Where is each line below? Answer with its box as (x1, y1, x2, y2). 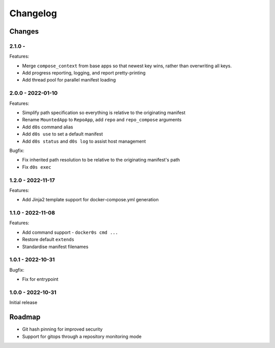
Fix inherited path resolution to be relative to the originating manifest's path (22, 157, 180, 163)
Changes (9, 27, 39, 36)
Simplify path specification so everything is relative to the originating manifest (22, 110, 186, 116)
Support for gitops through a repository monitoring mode (22, 333, 142, 339)
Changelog (9, 8, 57, 19)
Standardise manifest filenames (22, 244, 89, 250)
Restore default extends (22, 236, 75, 243)
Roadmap (9, 313, 41, 322)
